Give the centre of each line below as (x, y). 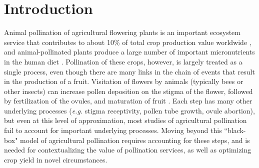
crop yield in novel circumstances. (56, 159)
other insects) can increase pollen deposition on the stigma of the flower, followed (128, 91)
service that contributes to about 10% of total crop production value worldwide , (128, 42)
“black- (235, 130)
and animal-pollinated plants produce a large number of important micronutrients (129, 52)
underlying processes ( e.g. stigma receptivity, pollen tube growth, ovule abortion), (129, 110)
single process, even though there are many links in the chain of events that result (129, 71)
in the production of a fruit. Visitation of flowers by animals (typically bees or (124, 81)
